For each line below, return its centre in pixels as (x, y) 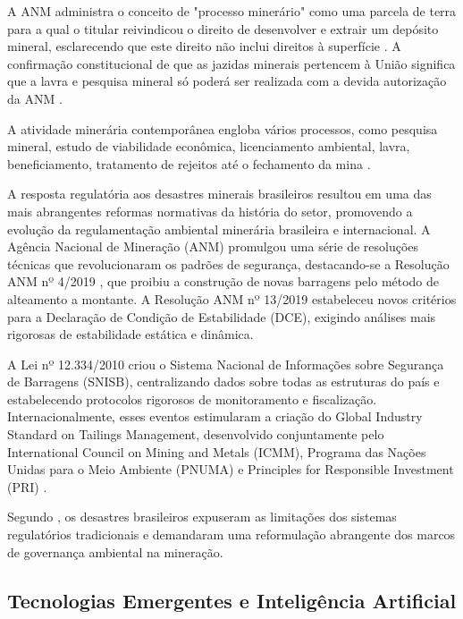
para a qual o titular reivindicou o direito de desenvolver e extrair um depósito (223, 28)
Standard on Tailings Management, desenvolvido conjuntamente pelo (196, 434)
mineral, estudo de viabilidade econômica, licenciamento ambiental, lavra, (209, 146)
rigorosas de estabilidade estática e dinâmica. (130, 334)
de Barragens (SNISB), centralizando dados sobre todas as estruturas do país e (223, 382)
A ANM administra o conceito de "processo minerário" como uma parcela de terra (232, 11)
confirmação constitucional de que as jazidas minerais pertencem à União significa (231, 63)
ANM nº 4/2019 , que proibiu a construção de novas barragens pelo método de (223, 281)
